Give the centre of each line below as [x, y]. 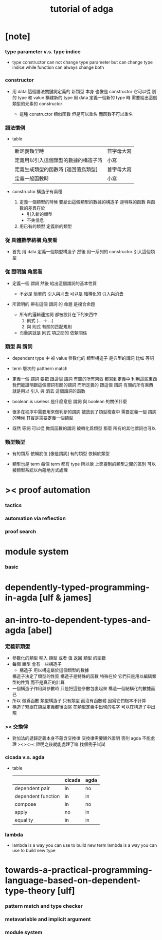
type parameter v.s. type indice [43, 52]
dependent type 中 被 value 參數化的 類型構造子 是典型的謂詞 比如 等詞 [83, 358]
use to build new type [34, 850]
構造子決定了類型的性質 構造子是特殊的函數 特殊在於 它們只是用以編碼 [82, 676]
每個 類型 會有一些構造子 [37, 664]
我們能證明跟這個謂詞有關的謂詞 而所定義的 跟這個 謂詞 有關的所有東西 [83, 385]
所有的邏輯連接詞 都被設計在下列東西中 [58, 314]
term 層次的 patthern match [40, 368]
